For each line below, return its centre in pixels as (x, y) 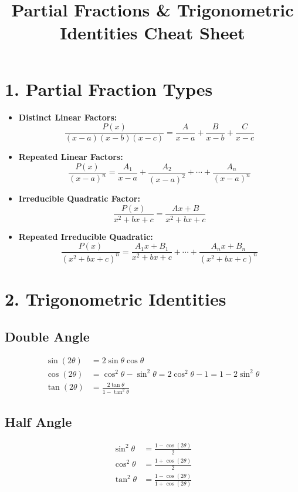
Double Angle (47, 336)
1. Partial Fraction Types (109, 88)
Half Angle (38, 421)
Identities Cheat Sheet (153, 33)
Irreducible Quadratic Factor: (79, 198)
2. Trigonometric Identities (116, 299)
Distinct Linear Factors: (68, 117)
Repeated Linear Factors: (71, 157)
